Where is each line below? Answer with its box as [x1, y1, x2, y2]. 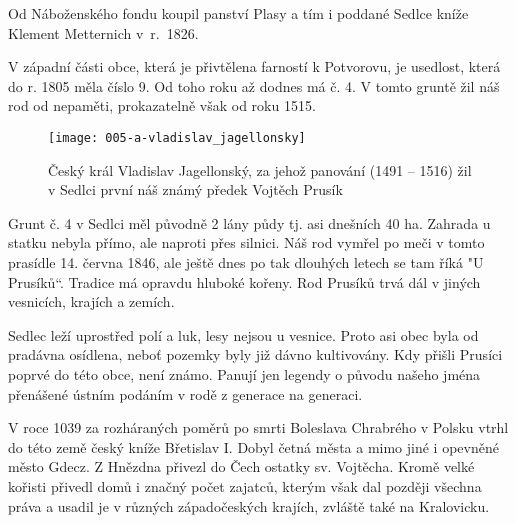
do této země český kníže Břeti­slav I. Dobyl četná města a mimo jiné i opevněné [8, 436, 499, 457]
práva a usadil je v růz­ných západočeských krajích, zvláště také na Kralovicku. [8, 495, 490, 516]
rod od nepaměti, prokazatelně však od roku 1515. [8, 95, 316, 116]
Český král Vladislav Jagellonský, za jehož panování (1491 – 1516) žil [48, 159, 472, 180]
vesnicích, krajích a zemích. [8, 291, 175, 312]
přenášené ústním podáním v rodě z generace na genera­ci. [8, 383, 363, 404]
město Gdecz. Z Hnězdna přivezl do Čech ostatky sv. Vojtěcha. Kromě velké [8, 456, 475, 477]
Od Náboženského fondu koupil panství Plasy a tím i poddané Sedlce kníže [8, 3, 469, 23]
